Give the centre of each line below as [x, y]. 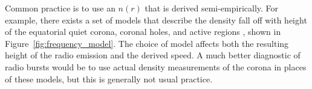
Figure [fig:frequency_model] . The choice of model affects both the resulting [147, 43]
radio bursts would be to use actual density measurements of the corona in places [156, 66]
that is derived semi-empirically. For [212, 8]
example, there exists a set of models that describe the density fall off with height [156, 20]
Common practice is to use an [60, 8]
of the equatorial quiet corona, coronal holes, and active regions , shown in [143, 32]
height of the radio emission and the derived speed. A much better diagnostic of [153, 55]
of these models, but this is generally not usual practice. [109, 78]
